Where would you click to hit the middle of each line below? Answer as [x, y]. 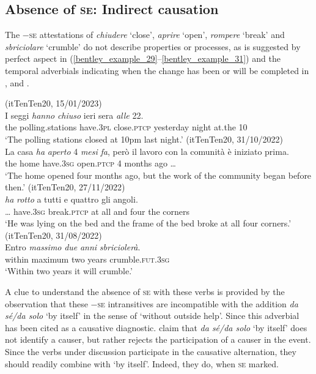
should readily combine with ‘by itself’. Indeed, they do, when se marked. [142, 363]
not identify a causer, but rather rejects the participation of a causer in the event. [158, 339]
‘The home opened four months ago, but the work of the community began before [158, 175]
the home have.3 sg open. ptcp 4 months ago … [90, 163]
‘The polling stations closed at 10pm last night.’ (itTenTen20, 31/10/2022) [144, 139]
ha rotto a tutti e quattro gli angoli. [72, 199]
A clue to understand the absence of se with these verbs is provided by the [145, 292]
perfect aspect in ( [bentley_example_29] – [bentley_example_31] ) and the [143, 58]
